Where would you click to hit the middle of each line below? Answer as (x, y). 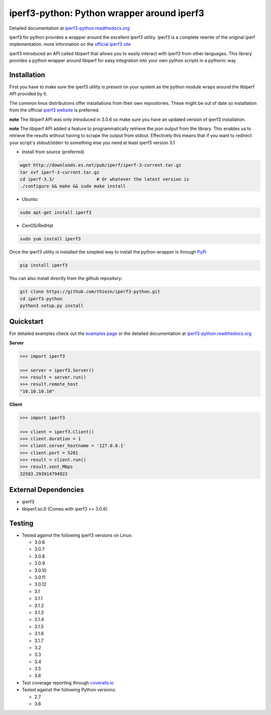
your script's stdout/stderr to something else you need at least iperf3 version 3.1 (92, 143)
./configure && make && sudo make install (73, 186)
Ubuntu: (30, 199)
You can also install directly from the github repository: (66, 278)
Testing (21, 523)
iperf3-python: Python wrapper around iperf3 (107, 13)
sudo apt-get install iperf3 (56, 213)
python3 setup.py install (52, 306)
